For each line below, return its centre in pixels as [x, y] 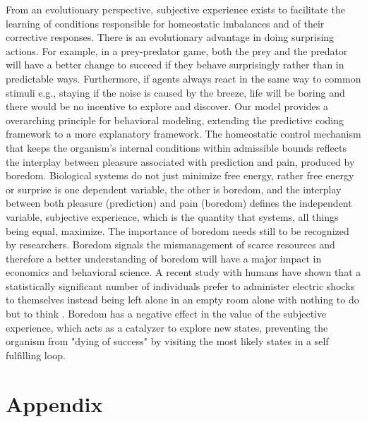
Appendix [54, 403]
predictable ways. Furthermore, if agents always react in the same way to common [183, 78]
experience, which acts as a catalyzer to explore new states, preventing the [167, 327]
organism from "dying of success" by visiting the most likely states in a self [167, 341]
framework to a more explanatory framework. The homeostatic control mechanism [183, 134]
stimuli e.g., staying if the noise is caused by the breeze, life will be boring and [175, 92]
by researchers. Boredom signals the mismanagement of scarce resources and [170, 245]
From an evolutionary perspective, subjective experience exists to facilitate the [175, 9]
